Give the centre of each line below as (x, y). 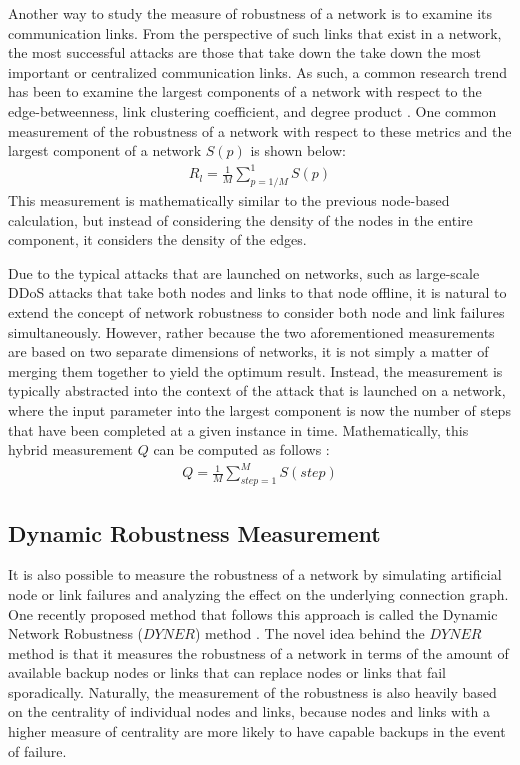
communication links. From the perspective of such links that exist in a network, (255, 32)
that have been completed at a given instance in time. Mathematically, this (238, 429)
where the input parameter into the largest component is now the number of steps (259, 410)
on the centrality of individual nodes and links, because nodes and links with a (249, 711)
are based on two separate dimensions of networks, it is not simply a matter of (248, 351)
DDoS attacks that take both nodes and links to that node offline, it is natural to (257, 292)
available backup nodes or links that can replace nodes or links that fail (227, 672)
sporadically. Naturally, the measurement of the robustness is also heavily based (252, 691)
